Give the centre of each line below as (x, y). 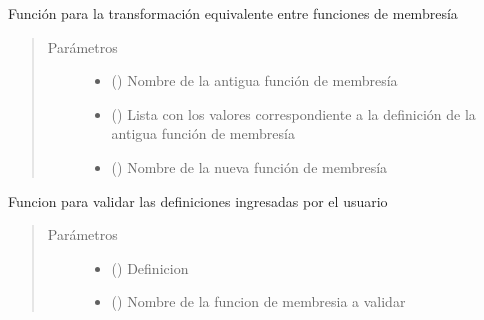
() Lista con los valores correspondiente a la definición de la (293, 113)
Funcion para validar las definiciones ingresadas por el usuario (198, 200)
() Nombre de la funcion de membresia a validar (258, 301)
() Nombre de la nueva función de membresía (249, 166)
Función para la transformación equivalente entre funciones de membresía (233, 13)
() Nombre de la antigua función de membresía (254, 80)
